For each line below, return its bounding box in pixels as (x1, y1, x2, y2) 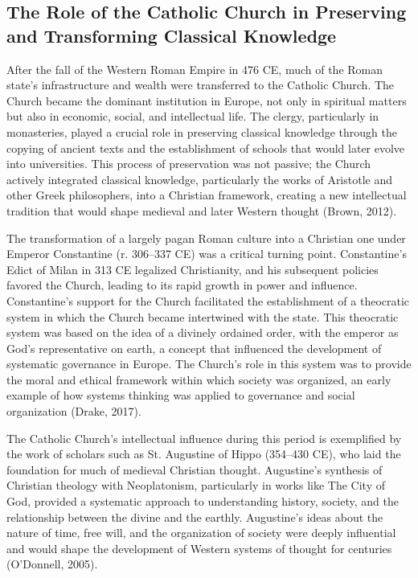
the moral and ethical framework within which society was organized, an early (6, 371, 391, 387)
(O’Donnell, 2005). (6, 555, 98, 572)
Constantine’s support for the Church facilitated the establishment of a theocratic (6, 292, 410, 309)
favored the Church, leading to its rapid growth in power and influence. (6, 277, 358, 293)
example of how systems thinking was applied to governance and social (6, 387, 355, 404)
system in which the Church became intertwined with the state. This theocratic (6, 308, 399, 325)
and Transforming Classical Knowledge (6, 23, 337, 47)
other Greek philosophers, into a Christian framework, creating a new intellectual (6, 187, 407, 203)
